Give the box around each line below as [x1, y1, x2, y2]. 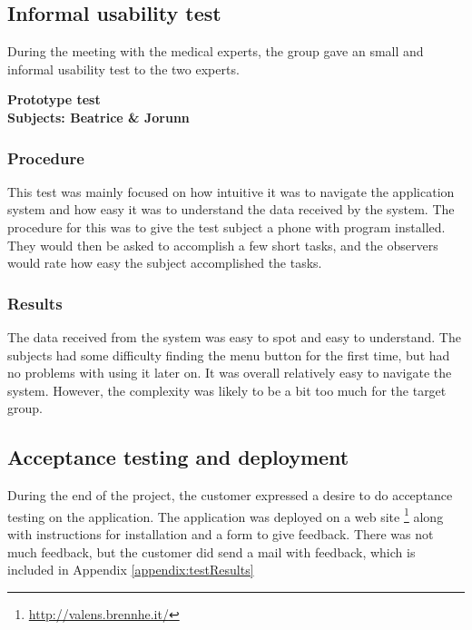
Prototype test [7, 90, 101, 109]
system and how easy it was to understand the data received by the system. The [7, 200, 455, 219]
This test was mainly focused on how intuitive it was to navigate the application [7, 182, 455, 201]
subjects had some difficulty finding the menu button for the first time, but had [7, 345, 450, 364]
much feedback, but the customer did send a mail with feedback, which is [7, 542, 416, 561]
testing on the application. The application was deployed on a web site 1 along [7, 504, 444, 526]
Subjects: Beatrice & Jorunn [7, 107, 190, 126]
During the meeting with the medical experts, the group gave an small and [7, 42, 424, 61]
